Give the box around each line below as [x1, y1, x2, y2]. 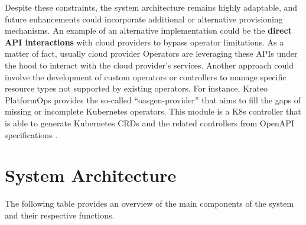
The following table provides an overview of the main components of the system [5, 197, 294, 210]
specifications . [5, 128, 58, 141]
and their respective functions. [5, 208, 115, 221]
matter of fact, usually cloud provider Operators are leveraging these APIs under [5, 47, 298, 60]
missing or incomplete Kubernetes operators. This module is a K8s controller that [5, 105, 301, 118]
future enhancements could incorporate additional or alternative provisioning [5, 12, 283, 25]
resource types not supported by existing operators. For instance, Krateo [5, 82, 268, 94]
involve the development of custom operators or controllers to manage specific [5, 70, 287, 83]
